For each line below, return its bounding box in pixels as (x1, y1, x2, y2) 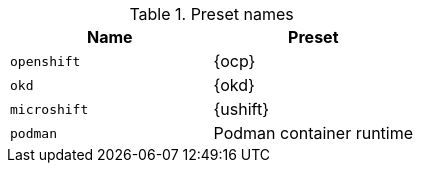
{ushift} (213, 99, 270, 119)
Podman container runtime (213, 123, 414, 143)
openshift (10, 53, 81, 69)
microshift (10, 101, 89, 117)
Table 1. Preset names (129, 4, 294, 24)
